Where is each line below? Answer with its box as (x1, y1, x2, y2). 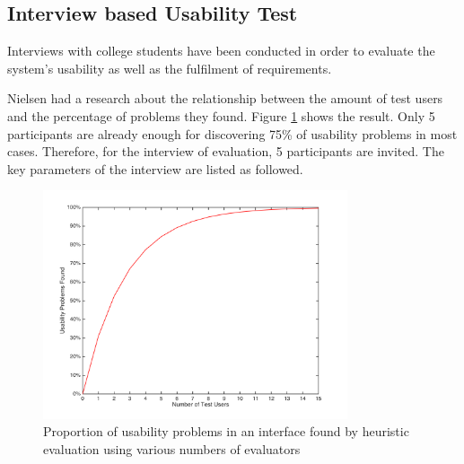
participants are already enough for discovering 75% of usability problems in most (7, 124, 458, 143)
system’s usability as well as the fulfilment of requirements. (7, 58, 332, 77)
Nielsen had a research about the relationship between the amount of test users (7, 89, 443, 108)
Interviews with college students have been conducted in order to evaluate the (7, 41, 435, 60)
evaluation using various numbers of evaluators (43, 439, 301, 458)
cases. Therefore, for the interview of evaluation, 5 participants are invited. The (7, 142, 444, 161)
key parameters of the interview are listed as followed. (7, 159, 303, 178)
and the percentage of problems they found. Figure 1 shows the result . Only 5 (7, 106, 435, 125)
